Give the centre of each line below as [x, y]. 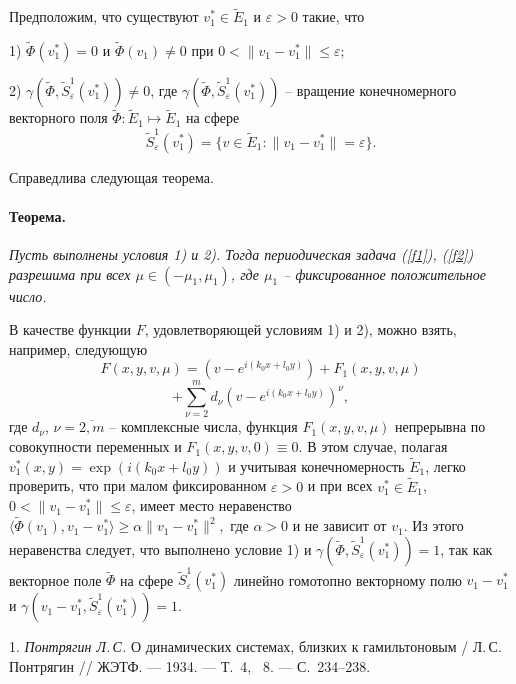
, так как [466, 548]
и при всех [340, 485]
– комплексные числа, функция [203, 426]
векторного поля [58, 117]
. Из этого [433, 525]
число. [28, 295]
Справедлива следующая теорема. [111, 176]
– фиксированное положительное [384, 273]
